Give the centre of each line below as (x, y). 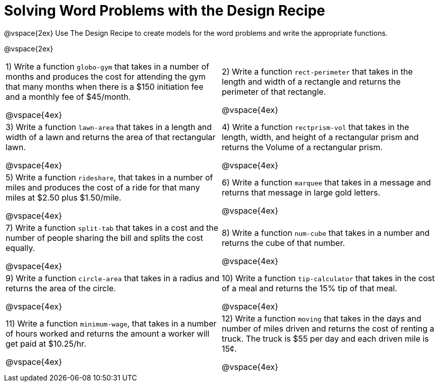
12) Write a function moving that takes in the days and (322, 318)
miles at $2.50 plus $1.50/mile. (64, 197)
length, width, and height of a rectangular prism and (320, 137)
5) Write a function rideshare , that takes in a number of (109, 177)
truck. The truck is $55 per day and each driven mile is (325, 338)
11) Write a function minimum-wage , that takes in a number (111, 323)
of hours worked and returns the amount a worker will (108, 333)
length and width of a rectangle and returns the (311, 81)
